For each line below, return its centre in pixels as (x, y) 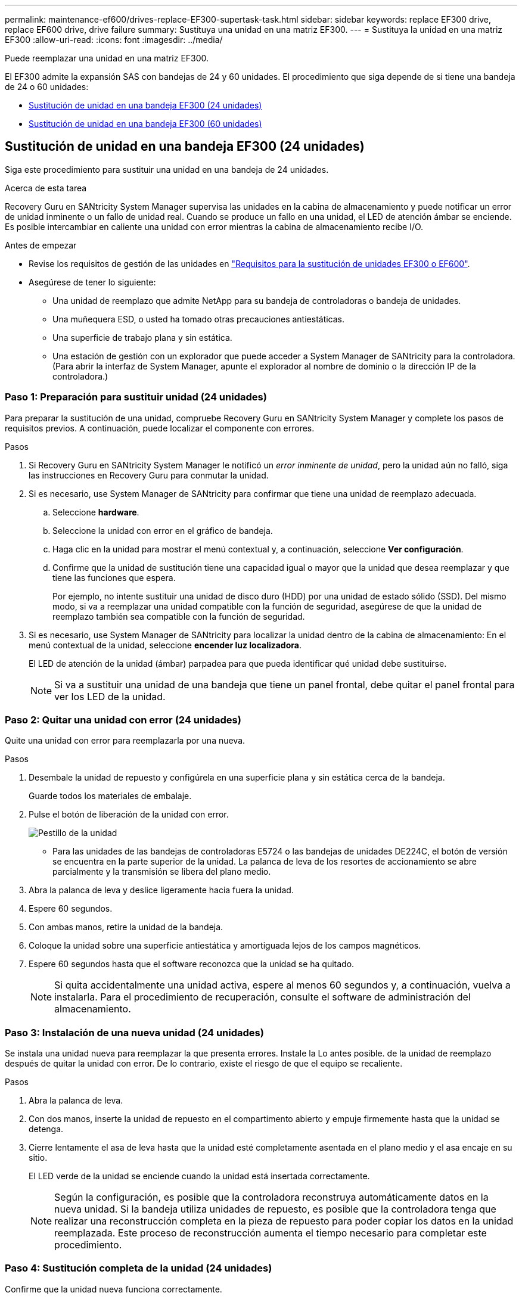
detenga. (46, 1129)
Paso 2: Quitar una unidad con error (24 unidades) (123, 720)
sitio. (38, 1158)
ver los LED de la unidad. (110, 696)
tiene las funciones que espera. (114, 577)
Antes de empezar (41, 245)
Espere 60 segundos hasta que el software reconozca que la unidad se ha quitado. (192, 964)
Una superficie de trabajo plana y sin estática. (142, 337)
